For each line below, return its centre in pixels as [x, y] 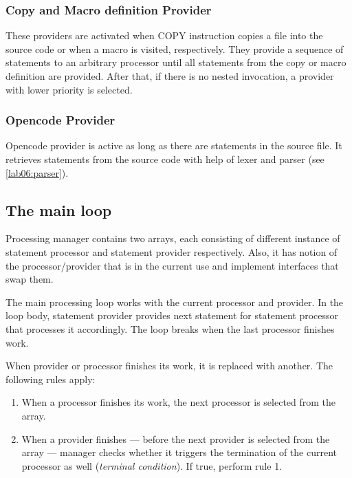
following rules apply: [51, 379]
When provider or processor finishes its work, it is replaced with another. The [169, 366]
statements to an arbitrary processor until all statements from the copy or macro [176, 62]
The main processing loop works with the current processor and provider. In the [175, 302]
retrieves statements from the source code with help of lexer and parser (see [165, 159]
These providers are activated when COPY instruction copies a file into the [164, 35]
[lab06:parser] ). [37, 172]
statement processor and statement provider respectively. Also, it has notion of [172, 251]
